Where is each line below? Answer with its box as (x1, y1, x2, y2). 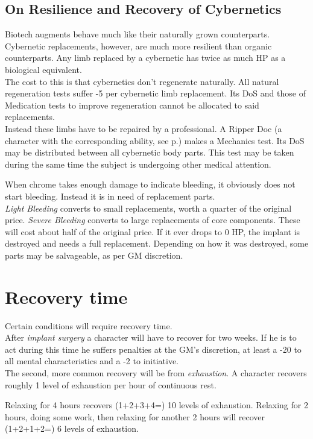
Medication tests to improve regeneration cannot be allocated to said (5, 98, 259, 111)
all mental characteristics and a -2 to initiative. (5, 355, 179, 367)
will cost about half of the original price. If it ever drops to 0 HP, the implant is (5, 225, 300, 238)
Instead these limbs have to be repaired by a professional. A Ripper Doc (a (5, 122, 282, 134)
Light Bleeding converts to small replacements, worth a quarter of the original (5, 201, 292, 214)
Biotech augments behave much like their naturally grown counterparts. (5, 28, 270, 40)
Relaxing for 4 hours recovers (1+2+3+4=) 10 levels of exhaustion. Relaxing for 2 (5, 399, 308, 411)
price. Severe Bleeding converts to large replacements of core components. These (5, 213, 300, 226)
